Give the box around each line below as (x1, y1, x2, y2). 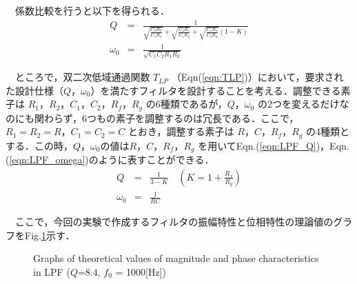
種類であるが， (160, 97, 227, 111)
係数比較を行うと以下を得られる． (14, 3, 170, 17)
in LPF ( (33, 265, 70, 279)
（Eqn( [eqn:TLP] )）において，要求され (171, 70, 344, 84)
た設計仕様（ (6, 83, 63, 97)
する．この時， (6, 138, 73, 152)
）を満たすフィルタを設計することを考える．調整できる (90, 83, 341, 97)
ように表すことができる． (98, 152, 214, 167)
